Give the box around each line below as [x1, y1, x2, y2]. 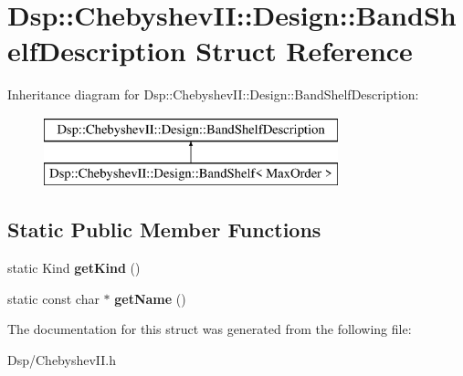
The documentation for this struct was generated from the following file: [7, 319, 412, 339]
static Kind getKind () [7, 258, 141, 277]
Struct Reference [195, 32, 413, 69]
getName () [114, 288, 186, 308]
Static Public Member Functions [7, 215, 321, 244]
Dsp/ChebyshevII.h [7, 350, 116, 370]
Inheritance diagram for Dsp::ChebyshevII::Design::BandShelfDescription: [7, 85, 419, 104]
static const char [7, 288, 100, 308]
